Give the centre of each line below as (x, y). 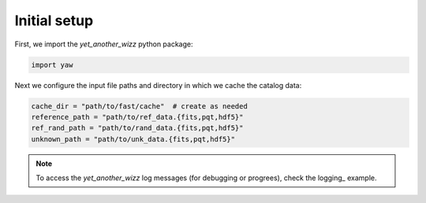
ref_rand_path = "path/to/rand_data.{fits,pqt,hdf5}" (137, 128)
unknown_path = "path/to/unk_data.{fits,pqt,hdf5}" (133, 139)
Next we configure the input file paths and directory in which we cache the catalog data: (158, 85)
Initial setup (54, 20)
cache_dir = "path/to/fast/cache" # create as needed (139, 106)
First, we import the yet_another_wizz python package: (104, 44)
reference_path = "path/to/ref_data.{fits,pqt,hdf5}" (137, 117)
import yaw (52, 65)
